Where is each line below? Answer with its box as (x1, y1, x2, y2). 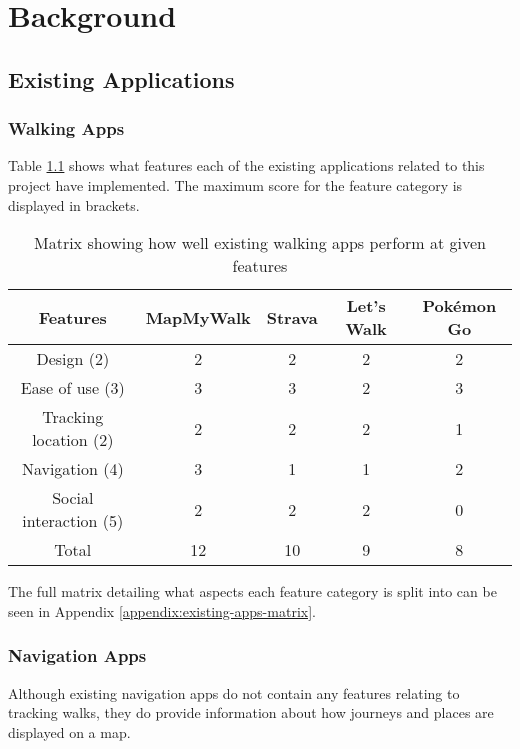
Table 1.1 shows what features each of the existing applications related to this (8, 155, 485, 176)
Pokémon (422, 294, 497, 318)
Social (52, 486, 94, 510)
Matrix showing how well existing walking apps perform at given (34, 231, 486, 255)
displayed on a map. (8, 721, 131, 742)
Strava (266, 305, 318, 329)
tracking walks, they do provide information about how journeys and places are (8, 702, 494, 723)
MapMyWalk (145, 305, 251, 329)
